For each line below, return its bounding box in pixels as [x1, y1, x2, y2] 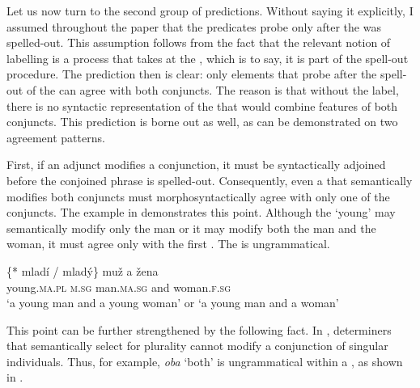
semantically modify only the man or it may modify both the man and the [6, 219, 376, 236]
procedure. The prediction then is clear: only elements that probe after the [6, 65, 377, 82]
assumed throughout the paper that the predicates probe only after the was [6, 18, 381, 35]
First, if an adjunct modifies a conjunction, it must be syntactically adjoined [6, 156, 386, 173]
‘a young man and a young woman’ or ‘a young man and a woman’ [6, 294, 339, 311]
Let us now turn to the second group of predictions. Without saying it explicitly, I [6, 2, 414, 19]
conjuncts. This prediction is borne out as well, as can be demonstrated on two [6, 113, 398, 130]
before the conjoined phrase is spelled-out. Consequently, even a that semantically [6, 171, 413, 188]
